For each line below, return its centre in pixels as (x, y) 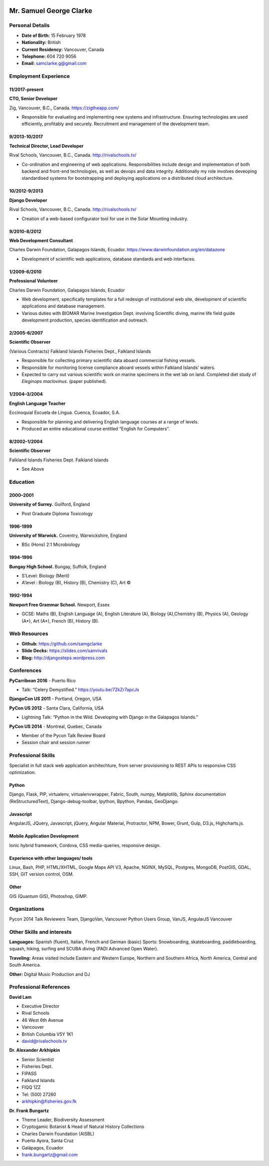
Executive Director (41, 1006)
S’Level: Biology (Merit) (46, 576)
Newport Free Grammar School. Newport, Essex (59, 605)
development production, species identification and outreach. (85, 320)
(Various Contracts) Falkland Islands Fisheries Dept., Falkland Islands (80, 351)
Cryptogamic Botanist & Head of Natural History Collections (83, 1127)
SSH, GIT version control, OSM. (42, 874)
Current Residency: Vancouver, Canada (63, 49)
